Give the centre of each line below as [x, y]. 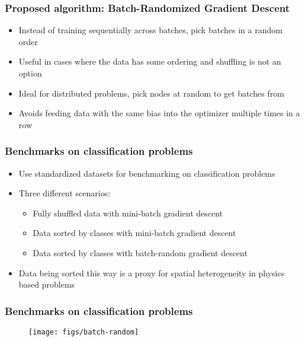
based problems [47, 284]
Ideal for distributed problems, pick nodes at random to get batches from [151, 93]
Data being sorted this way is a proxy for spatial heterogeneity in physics [152, 273]
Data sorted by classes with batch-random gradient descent [140, 252]
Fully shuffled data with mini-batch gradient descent [128, 213]
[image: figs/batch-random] [84, 332]
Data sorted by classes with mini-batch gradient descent [134, 233]
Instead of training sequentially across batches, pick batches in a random [150, 30]
